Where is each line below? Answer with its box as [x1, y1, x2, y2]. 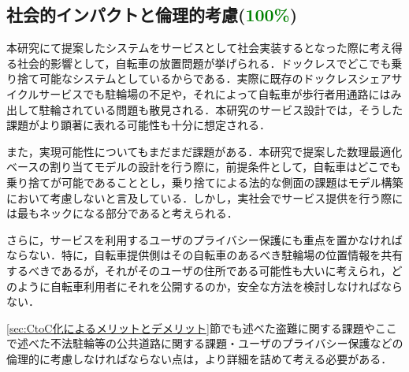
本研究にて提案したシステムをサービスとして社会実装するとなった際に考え [6, 39, 392, 56]
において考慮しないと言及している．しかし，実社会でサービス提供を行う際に [6, 189, 403, 206]
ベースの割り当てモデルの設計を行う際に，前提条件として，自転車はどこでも [6, 158, 401, 175]
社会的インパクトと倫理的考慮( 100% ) [6, 2, 298, 27]
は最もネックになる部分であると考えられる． [6, 205, 238, 221]
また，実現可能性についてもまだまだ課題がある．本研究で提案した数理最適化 [6, 143, 403, 159]
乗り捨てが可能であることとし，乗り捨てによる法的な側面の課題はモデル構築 [6, 173, 403, 190]
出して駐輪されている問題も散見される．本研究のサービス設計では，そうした [6, 101, 403, 117]
